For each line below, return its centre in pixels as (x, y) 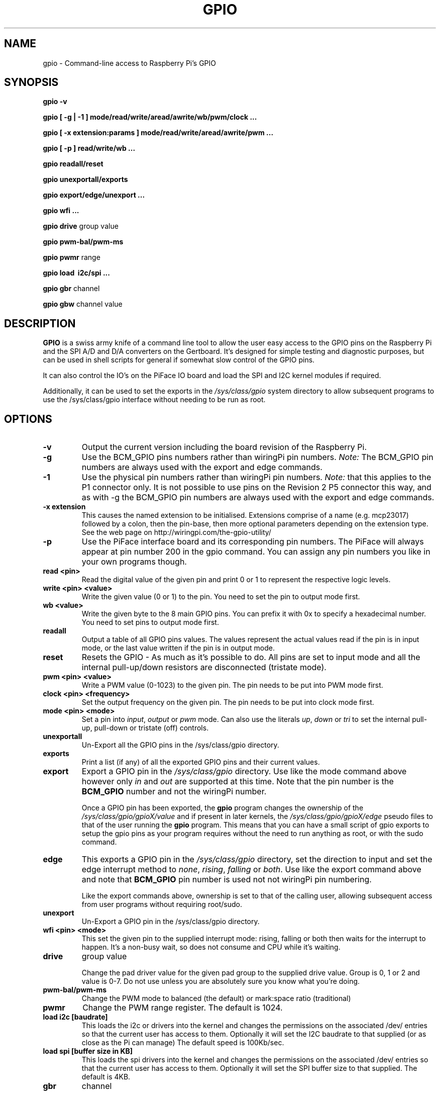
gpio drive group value (81, 226)
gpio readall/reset (73, 164)
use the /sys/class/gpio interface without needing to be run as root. (154, 400)
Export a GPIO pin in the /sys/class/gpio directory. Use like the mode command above (244, 771)
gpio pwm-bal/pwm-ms (83, 242)
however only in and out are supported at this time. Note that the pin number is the (238, 782)
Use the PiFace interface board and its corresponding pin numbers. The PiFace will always (253, 542)
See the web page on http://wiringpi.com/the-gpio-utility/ (176, 532)
